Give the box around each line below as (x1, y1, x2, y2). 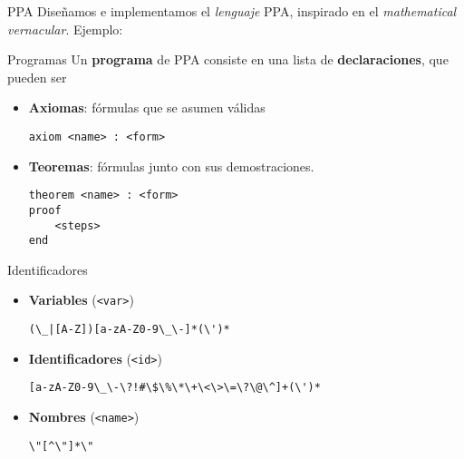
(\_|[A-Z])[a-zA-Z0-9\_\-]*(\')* (28, 323, 230, 337)
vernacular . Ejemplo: (7, 19, 123, 38)
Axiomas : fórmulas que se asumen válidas (28, 98, 266, 117)
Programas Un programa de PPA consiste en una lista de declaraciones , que (7, 50, 449, 69)
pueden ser (7, 67, 67, 86)
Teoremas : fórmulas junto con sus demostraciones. (28, 156, 314, 175)
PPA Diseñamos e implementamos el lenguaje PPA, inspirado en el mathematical (7, 2, 457, 20)
